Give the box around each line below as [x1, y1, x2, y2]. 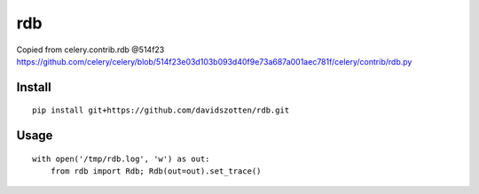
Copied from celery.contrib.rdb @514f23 [16, 44, 165, 55]
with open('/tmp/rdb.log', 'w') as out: [32, 153, 210, 164]
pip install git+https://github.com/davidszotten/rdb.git [32, 105, 290, 115]
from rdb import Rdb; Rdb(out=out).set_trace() [50, 167, 262, 176]
